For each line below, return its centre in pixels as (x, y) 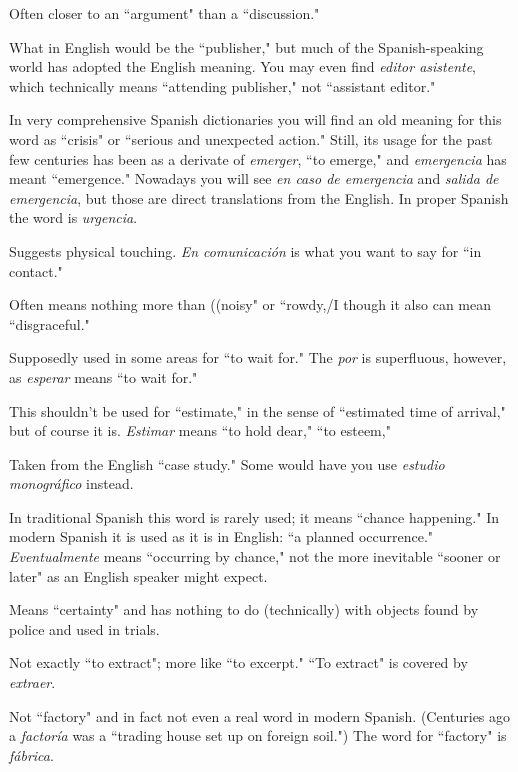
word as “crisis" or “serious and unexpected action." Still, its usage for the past (251, 138)
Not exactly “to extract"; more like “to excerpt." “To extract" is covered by (238, 662)
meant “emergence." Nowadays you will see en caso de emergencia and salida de (254, 178)
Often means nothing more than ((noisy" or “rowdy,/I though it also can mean (250, 304)
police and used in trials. (84, 628)
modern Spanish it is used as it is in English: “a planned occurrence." (221, 536)
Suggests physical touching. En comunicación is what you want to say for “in (245, 250)
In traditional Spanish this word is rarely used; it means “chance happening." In (254, 516)
